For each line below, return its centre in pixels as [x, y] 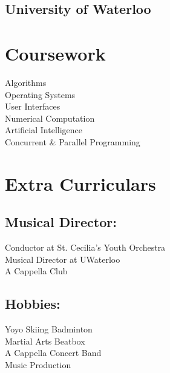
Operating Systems [40, 94]
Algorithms [26, 82]
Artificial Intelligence [44, 130]
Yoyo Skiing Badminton [49, 329]
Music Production [38, 364]
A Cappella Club [36, 271]
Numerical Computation [50, 118]
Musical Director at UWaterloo [63, 259]
